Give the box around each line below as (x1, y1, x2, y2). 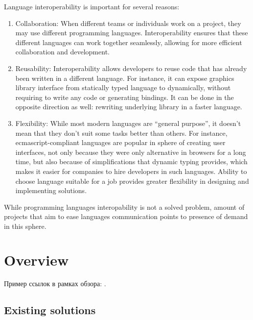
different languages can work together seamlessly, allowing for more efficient (15, 37, 242, 47)
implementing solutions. (15, 185, 87, 196)
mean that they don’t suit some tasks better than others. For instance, (15, 127, 228, 138)
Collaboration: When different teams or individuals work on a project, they (15, 18, 241, 28)
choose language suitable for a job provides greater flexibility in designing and (15, 175, 249, 186)
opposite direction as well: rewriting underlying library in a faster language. (15, 101, 242, 112)
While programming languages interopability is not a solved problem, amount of (4, 201, 245, 212)
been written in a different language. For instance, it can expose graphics (15, 73, 234, 83)
